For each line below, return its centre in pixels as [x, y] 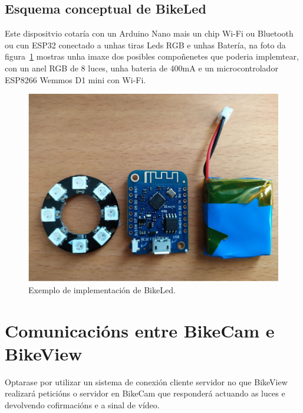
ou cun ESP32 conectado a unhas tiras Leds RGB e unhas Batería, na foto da [145, 45]
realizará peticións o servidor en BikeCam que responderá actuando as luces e [145, 393]
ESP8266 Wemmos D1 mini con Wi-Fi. [75, 79]
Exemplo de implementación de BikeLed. [102, 289]
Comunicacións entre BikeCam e [140, 330]
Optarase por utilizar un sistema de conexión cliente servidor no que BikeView [146, 381]
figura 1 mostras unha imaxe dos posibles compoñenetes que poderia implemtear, [152, 56]
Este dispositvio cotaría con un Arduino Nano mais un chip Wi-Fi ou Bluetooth [149, 33]
